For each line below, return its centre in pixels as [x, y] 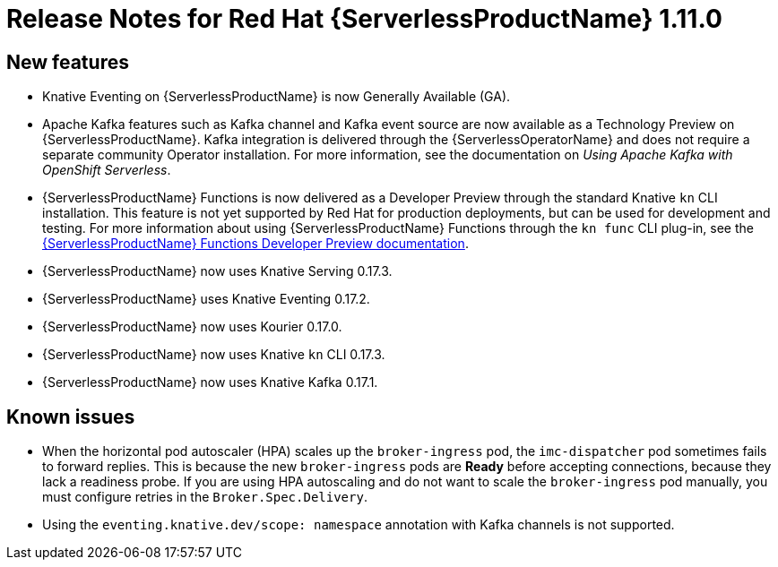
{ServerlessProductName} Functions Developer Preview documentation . [255, 244]
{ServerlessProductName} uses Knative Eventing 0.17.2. [206, 299]
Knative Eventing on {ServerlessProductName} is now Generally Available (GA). [277, 97]
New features [68, 62]
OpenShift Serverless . [107, 170]
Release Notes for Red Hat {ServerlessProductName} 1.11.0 [364, 19]
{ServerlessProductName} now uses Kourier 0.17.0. [192, 327]
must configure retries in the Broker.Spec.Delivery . [205, 497]
